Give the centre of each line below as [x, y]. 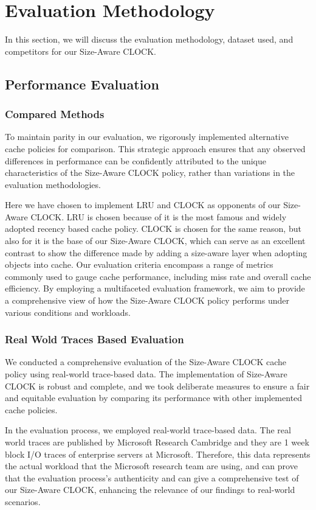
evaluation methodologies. [53, 184]
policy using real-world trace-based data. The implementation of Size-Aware [146, 374]
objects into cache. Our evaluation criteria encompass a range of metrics [139, 264]
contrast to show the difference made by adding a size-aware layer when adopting [156, 252]
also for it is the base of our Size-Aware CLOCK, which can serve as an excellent [155, 241]
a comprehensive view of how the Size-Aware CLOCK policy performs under [147, 300]
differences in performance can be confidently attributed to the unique [136, 160]
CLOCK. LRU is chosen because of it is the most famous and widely [159, 216]
